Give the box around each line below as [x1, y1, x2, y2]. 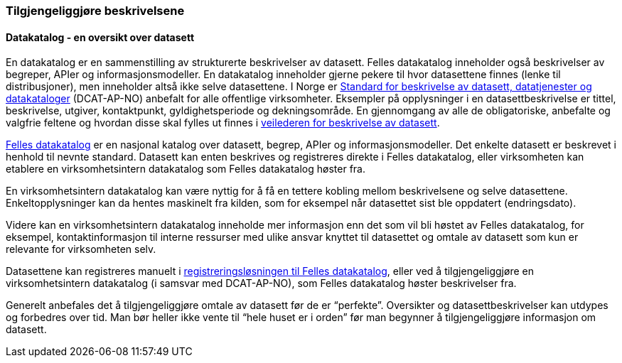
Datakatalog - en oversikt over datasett [6, 31, 195, 43]
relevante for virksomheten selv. [6, 243, 156, 256]
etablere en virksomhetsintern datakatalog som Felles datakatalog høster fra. [6, 163, 365, 175]
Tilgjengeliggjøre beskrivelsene [6, 4, 185, 18]
